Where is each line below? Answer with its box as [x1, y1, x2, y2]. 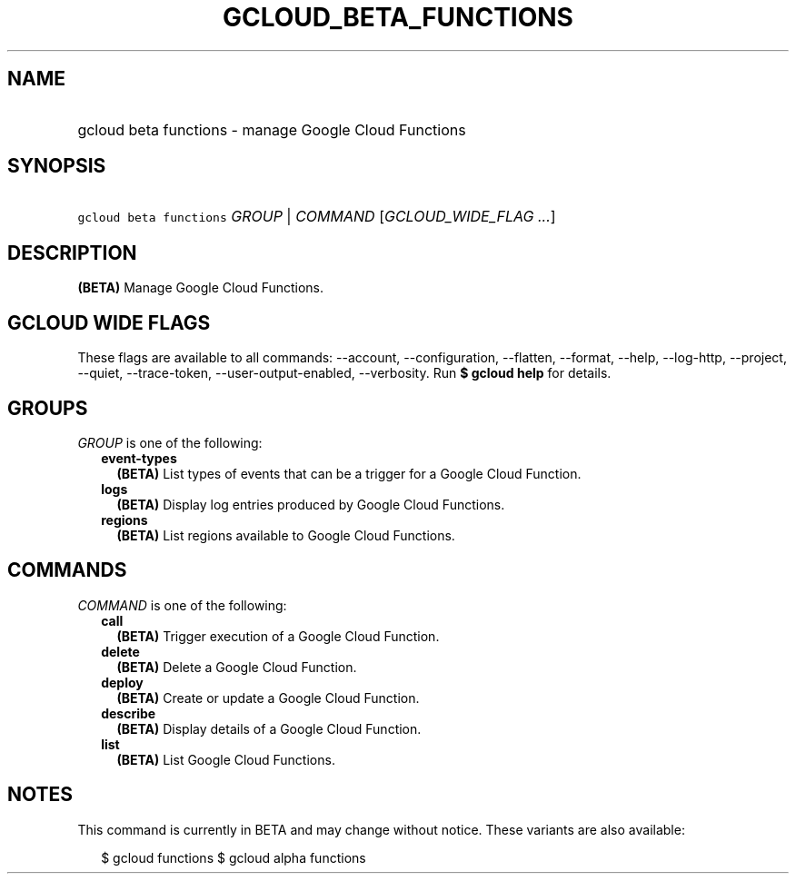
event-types [101, 450, 177, 466]
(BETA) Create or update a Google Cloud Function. [116, 689, 420, 706]
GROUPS [7, 396, 88, 420]
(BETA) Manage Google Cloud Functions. [77, 280, 324, 296]
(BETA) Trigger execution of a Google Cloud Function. [116, 628, 440, 644]
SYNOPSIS [7, 154, 106, 178]
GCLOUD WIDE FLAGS [7, 311, 211, 334]
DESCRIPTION [7, 241, 137, 264]
